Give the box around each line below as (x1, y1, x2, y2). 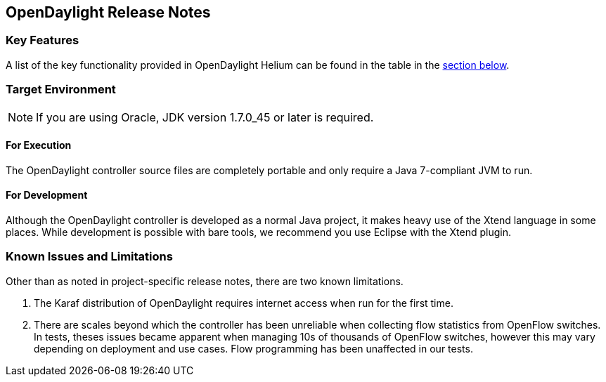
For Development (6, 189, 88, 202)
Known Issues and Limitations (6, 249, 173, 264)
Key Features (6, 33, 79, 48)
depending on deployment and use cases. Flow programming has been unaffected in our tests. (34, 342, 473, 355)
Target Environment (6, 82, 116, 97)
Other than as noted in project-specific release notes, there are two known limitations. (6, 275, 404, 287)
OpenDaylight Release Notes (6, 4, 211, 21)
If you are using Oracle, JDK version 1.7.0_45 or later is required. (36, 110, 374, 124)
